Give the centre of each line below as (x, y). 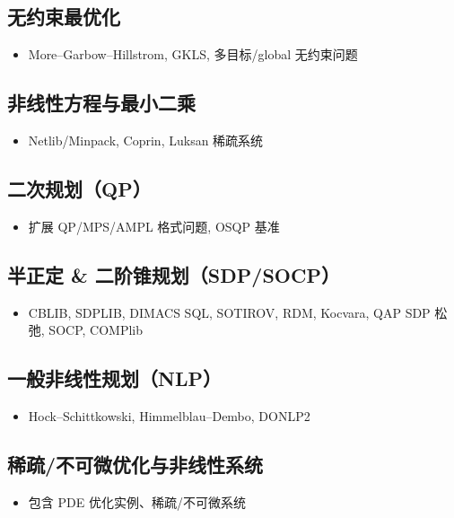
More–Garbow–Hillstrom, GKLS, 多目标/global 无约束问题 (193, 54)
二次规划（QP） (79, 188)
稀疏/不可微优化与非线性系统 (135, 464)
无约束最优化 (64, 17)
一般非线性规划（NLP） (114, 378)
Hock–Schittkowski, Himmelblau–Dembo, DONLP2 (169, 415)
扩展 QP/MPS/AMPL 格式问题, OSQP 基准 (154, 226)
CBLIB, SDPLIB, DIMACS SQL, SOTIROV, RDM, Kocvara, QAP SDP (229, 312)
